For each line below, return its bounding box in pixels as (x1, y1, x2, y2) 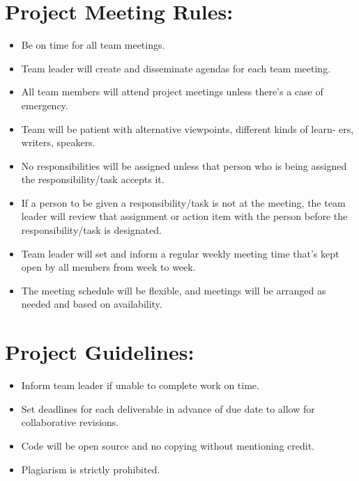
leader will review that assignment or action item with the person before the (21, 209, 348, 223)
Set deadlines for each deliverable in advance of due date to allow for (21, 401, 315, 416)
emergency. (21, 97, 68, 112)
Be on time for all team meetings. (21, 38, 165, 52)
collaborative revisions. (21, 415, 119, 429)
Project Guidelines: (5, 338, 194, 366)
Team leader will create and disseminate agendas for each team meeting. (21, 61, 331, 75)
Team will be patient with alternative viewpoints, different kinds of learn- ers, (21, 121, 354, 136)
